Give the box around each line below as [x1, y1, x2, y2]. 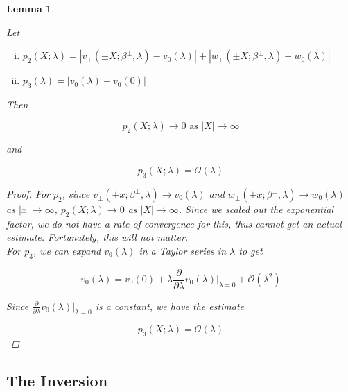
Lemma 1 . [6, 1, 55, 15]
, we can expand [33, 243, 101, 257]
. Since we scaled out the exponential [178, 201, 334, 216]
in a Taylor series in [139, 243, 227, 257]
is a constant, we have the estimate [95, 298, 245, 313]
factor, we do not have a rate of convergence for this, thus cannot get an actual [6, 216, 342, 230]
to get [238, 243, 263, 257]
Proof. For [6, 186, 51, 201]
